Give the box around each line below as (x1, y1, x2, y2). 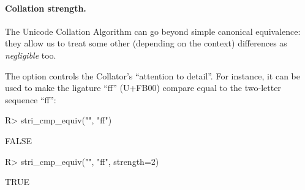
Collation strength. (5, 1, 86, 14)
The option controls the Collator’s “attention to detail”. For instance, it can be (5, 69, 300, 82)
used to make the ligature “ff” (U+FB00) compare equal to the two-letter (5, 81, 281, 94)
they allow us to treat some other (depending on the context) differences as (5, 37, 287, 49)
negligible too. (5, 48, 56, 61)
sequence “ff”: (5, 93, 56, 106)
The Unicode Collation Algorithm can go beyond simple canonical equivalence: (5, 24, 301, 37)
